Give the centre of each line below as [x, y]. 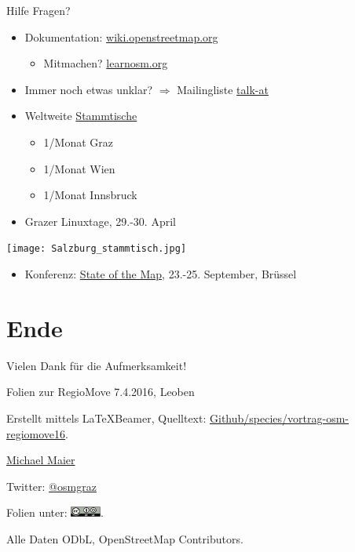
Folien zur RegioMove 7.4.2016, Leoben [101, 392]
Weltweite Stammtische [81, 116]
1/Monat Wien [79, 168]
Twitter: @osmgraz [51, 486]
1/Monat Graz [79, 142]
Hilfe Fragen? [38, 10]
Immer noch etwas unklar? [89, 89]
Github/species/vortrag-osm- [279, 418]
